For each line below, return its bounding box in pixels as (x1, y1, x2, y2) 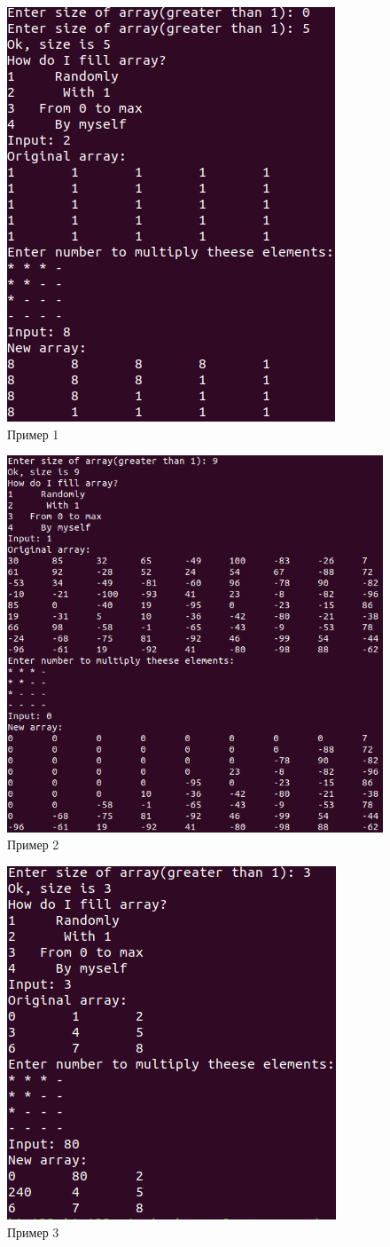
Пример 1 (7, 424, 59, 443)
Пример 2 (7, 835, 59, 854)
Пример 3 (7, 1222, 59, 1241)
